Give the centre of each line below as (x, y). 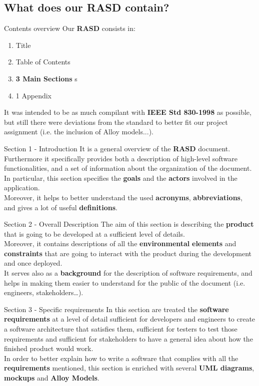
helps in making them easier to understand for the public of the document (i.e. (125, 282)
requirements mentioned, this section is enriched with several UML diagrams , (129, 368)
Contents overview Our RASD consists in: (70, 28)
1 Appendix (33, 95)
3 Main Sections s (46, 78)
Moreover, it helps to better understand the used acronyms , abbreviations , (123, 197)
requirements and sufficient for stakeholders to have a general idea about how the (128, 338)
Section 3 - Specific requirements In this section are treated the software (116, 309)
